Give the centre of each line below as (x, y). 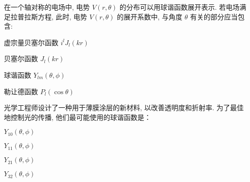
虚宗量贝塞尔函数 (31, 42)
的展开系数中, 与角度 (150, 16)
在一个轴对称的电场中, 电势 (47, 7)
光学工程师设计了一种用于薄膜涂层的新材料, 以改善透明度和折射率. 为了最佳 (124, 108)
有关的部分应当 (214, 16)
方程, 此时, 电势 (62, 16)
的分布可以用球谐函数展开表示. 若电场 (179, 7)
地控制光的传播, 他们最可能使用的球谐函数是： (78, 117)
